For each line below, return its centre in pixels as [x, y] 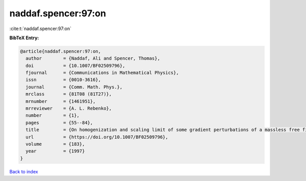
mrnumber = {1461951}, [61, 101]
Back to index [24, 171]
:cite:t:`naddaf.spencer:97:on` [40, 29]
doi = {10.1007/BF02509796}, [75, 66]
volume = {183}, [55, 144]
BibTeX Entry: [24, 38]
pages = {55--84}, [59, 123]
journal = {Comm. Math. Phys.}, [74, 87]
